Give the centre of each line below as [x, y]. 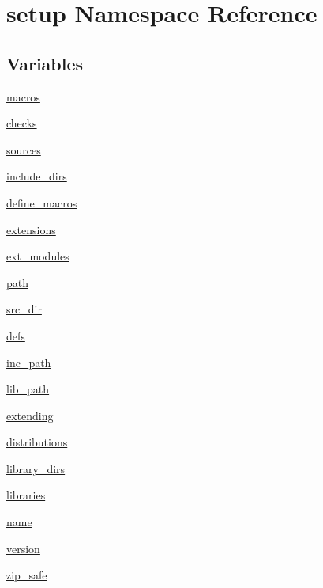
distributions [37, 442]
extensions [31, 229]
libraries [26, 495]
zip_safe [27, 575]
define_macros [42, 202]
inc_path [29, 362]
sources [24, 149]
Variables [45, 63]
